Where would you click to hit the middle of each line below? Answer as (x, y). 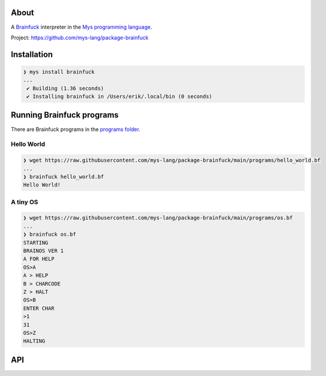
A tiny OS (24, 202)
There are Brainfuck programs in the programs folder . (75, 129)
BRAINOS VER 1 (43, 251)
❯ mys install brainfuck (59, 72)
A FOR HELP (39, 259)
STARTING (36, 243)
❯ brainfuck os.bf (50, 234)
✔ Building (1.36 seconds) (65, 88)
